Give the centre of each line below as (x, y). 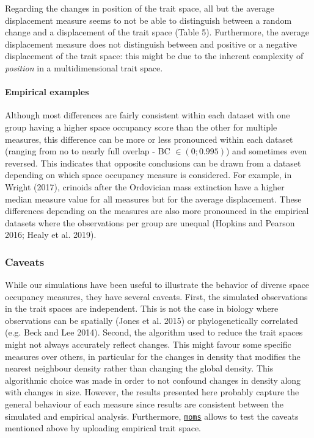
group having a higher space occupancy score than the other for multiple (141, 127)
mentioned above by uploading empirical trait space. (103, 428)
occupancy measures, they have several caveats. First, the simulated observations (156, 296)
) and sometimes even (267, 151)
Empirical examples (47, 92)
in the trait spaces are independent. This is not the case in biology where (142, 308)
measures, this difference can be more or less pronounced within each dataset (149, 139)
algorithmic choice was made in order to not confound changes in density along (153, 380)
